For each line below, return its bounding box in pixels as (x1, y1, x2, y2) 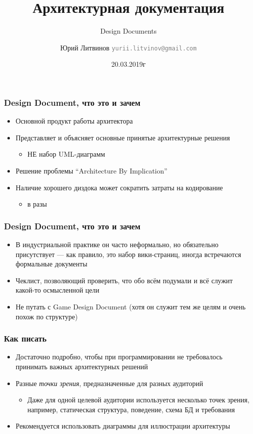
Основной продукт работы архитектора (15, 116, 133, 126)
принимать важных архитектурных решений (15, 361, 148, 372)
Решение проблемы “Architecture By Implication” (15, 166, 168, 176)
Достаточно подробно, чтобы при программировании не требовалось (15, 351, 223, 362)
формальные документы (15, 259, 87, 269)
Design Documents (100, 26, 157, 36)
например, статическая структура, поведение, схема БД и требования (27, 404, 235, 414)
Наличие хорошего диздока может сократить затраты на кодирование (15, 182, 223, 192)
